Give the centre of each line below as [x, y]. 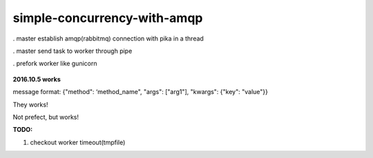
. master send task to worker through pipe [73, 51]
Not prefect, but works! [46, 117]
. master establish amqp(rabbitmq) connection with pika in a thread [108, 38]
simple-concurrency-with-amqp [108, 18]
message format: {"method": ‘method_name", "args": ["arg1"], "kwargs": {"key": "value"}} [141, 92]
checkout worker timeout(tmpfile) [78, 142]
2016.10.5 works [37, 79]
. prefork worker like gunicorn [55, 64]
